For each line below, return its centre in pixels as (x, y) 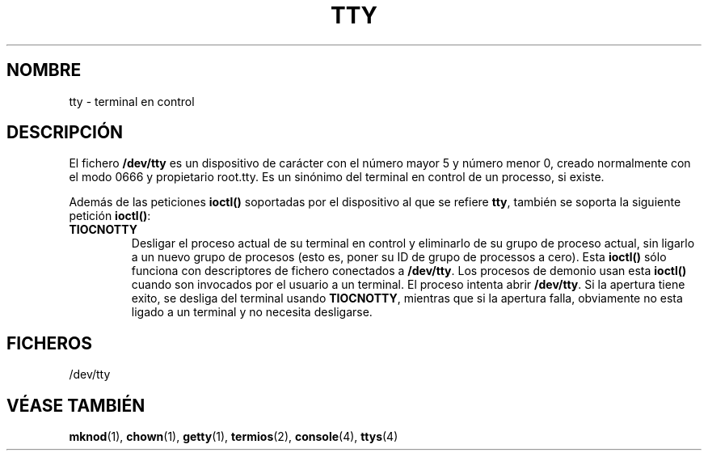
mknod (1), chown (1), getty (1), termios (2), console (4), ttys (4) (234, 437)
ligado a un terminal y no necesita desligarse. (252, 312)
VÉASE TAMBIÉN (76, 405)
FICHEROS (49, 343)
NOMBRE (44, 70)
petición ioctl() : (110, 216)
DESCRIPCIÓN (65, 133)
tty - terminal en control (132, 101)
